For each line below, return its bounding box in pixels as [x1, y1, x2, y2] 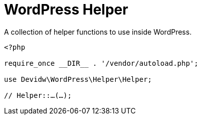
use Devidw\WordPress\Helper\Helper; [4, 75, 152, 83]
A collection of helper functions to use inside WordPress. [4, 27, 192, 36]
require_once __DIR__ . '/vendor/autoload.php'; [4, 59, 198, 67]
